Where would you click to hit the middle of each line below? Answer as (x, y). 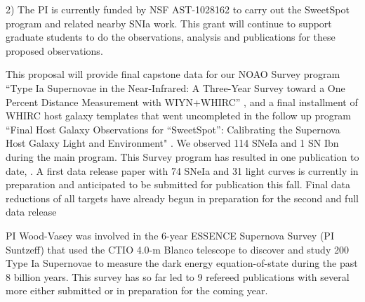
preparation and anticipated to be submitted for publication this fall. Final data (178, 184)
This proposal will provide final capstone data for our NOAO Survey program (173, 74)
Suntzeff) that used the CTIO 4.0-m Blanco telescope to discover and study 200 (177, 249)
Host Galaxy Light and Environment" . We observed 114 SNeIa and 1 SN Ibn (172, 143)
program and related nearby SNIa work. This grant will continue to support (169, 23)
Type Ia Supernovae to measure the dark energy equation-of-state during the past (182, 263)
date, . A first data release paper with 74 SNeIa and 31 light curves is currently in (182, 170)
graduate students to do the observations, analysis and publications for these (171, 37)
